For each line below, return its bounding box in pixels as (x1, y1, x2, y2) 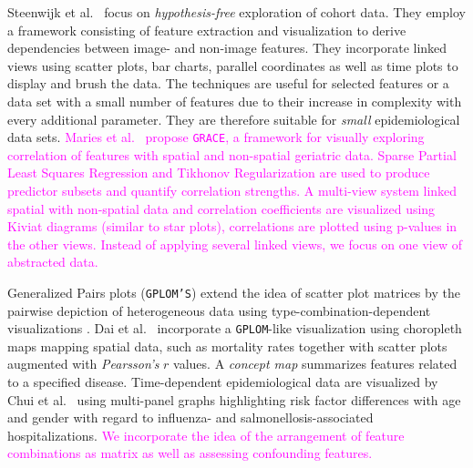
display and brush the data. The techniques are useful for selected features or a (7, 74, 449, 93)
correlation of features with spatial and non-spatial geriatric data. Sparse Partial (7, 145, 457, 164)
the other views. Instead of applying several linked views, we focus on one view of (7, 234, 462, 253)
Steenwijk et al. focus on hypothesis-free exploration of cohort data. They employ (7, 3, 466, 21)
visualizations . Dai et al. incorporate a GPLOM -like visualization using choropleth (7, 319, 462, 338)
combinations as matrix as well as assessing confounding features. (7, 443, 373, 463)
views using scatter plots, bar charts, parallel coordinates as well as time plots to (7, 56, 458, 75)
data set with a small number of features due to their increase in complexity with (7, 91, 462, 110)
